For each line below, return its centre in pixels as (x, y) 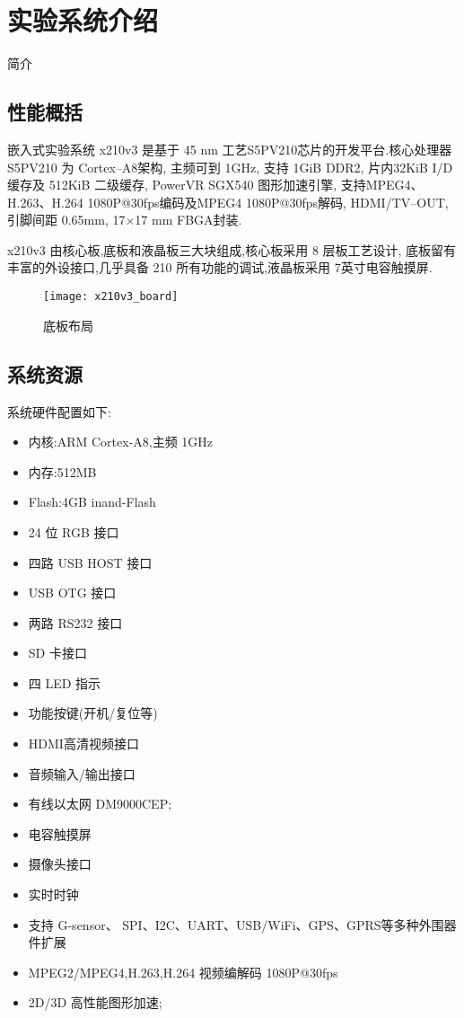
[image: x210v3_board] (111, 297)
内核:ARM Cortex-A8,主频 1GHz (121, 442)
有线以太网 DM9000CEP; (100, 804)
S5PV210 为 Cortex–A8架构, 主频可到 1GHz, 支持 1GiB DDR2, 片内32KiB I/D (230, 167)
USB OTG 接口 (72, 593)
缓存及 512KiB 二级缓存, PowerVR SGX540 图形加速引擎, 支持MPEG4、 (215, 185)
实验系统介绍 (83, 20)
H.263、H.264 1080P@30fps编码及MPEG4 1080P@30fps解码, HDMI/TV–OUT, (228, 202)
